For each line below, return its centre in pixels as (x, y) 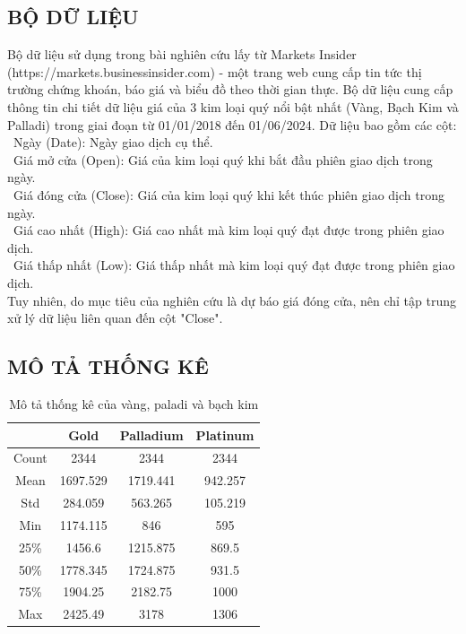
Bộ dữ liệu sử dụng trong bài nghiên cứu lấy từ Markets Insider (182, 54)
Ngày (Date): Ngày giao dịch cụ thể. (113, 142)
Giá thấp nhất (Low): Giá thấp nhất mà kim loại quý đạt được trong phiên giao (234, 265)
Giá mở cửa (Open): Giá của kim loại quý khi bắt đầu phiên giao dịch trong (223, 159)
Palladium (151, 434)
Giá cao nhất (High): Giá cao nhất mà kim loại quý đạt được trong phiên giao (229, 230)
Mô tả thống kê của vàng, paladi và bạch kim (134, 403)
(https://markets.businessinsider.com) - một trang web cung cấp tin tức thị (215, 71)
